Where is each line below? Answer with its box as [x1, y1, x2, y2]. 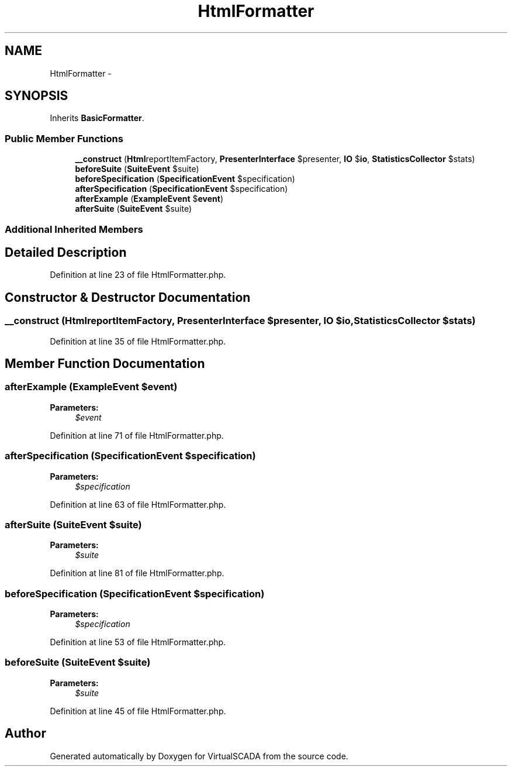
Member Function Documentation [5, 356, 205, 371]
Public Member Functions [5, 132, 123, 144]
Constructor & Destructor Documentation [5, 290, 251, 305]
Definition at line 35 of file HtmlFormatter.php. [50, 336, 226, 346]
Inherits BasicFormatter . [50, 113, 144, 123]
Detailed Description [5, 245, 127, 260]
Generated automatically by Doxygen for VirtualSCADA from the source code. [50, 751, 348, 761]
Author [5, 726, 46, 741]
